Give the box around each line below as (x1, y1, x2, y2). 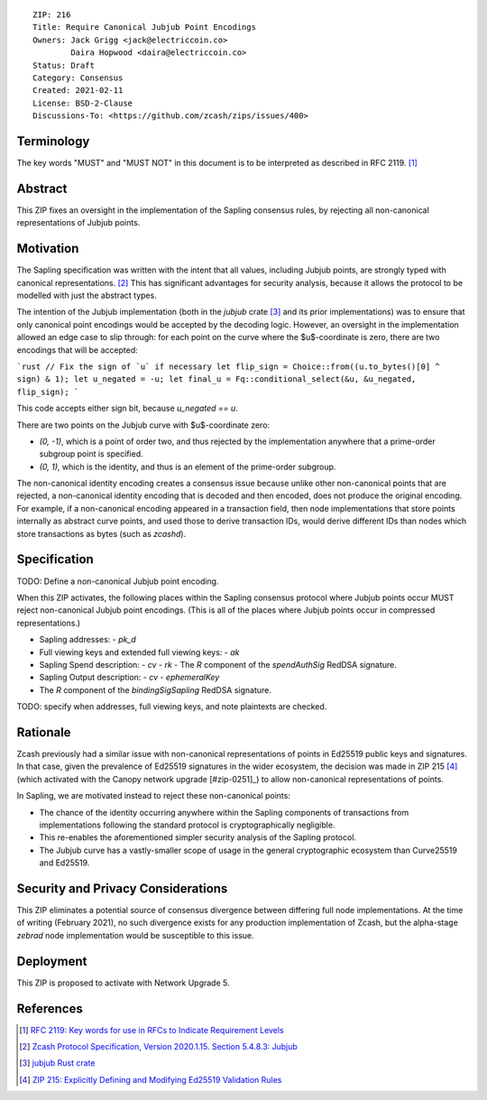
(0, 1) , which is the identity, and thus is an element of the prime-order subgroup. (39, 461, 336, 472)
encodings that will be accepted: (16, 344, 139, 356)
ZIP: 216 (32, 10, 71, 20)
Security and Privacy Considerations (16, 881, 228, 896)
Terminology (16, 134, 90, 149)
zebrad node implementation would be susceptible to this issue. (16, 929, 254, 940)
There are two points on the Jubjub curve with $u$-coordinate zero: (16, 420, 271, 430)
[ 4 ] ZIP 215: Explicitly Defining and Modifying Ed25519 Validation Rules (19, 1074, 282, 1085)
